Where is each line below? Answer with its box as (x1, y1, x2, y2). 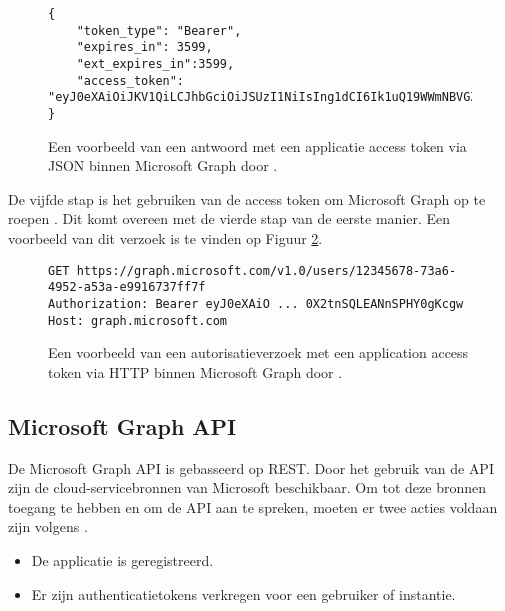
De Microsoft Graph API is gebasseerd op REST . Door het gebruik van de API (8, 457, 494, 478)
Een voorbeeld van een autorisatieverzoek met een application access (48, 342, 469, 363)
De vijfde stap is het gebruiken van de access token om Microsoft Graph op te (8, 188, 486, 209)
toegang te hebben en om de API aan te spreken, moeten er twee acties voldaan (8, 496, 498, 517)
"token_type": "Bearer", (76, 23, 242, 38)
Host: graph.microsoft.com (48, 313, 227, 328)
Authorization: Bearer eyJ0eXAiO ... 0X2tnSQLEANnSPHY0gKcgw (48, 296, 464, 311)
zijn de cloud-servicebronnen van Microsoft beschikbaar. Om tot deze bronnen (8, 477, 487, 498)
